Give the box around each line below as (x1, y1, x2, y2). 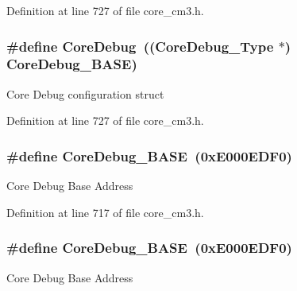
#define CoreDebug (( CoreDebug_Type (6, 36, 274, 56)
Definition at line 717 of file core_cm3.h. (6, 204, 204, 220)
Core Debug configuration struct (6, 85, 164, 102)
